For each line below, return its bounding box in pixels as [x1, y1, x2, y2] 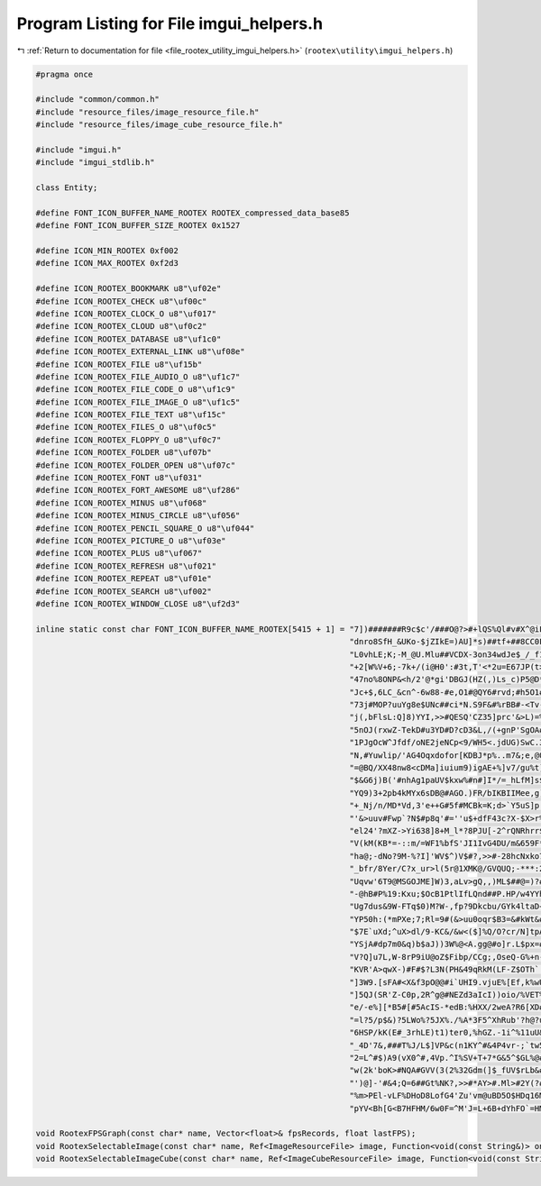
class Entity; [35, 183, 98, 193]
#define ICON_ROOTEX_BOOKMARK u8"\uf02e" [35, 284, 222, 294]
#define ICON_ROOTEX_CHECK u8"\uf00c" [35, 296, 207, 306]
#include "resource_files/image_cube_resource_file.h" [35, 120, 283, 130]
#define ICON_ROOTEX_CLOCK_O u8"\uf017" [35, 308, 216, 319]
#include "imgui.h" [35, 144, 122, 155]
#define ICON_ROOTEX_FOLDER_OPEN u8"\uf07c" [35, 460, 236, 470]
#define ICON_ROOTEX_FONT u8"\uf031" [35, 473, 203, 483]
